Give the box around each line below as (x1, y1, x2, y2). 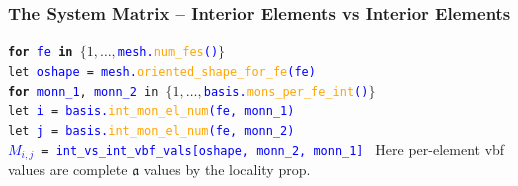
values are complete (8, 158, 128, 179)
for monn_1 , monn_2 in (8, 84, 159, 99)
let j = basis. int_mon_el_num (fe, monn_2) (8, 123, 295, 138)
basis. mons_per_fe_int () (203, 84, 369, 99)
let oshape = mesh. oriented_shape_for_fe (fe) (8, 64, 316, 79)
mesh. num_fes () (117, 45, 219, 60)
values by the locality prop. (143, 158, 311, 179)
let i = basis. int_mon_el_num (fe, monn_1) (8, 104, 295, 119)
